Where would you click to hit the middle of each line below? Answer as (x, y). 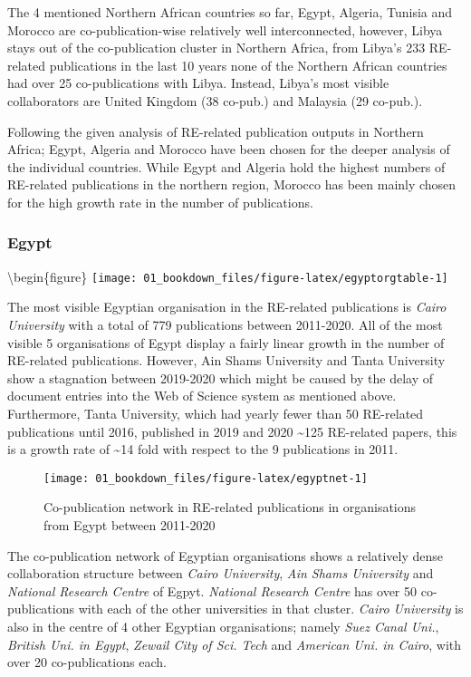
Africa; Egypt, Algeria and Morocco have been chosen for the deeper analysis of (229, 149)
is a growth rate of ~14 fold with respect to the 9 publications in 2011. (203, 449)
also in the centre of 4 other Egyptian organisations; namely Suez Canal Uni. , (223, 626)
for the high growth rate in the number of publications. (160, 202)
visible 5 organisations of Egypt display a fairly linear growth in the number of (226, 342)
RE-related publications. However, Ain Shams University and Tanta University (226, 360)
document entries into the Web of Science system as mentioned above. (202, 396)
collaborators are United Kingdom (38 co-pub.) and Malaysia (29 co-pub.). (215, 100)
